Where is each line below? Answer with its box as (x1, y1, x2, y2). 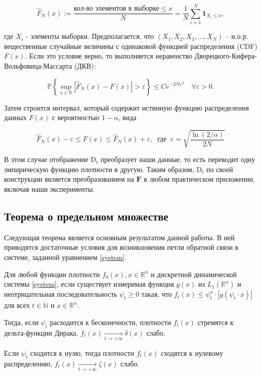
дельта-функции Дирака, (4, 327, 78, 338)
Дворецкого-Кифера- (194, 50, 257, 61)
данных (4, 112, 27, 123)
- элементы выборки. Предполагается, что (26, 31, 154, 41)
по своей (206, 164, 233, 174)
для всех (4, 300, 30, 310)
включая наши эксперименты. (4, 184, 95, 194)
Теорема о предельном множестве (4, 208, 168, 224)
